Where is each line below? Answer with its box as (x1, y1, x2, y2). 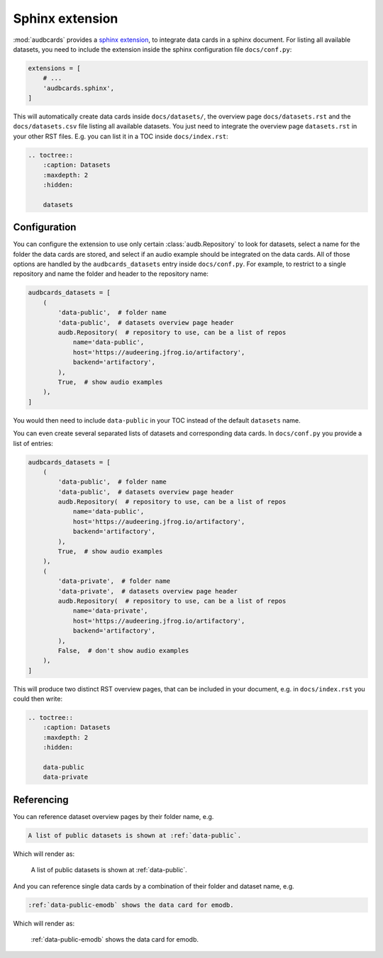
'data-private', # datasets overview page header (57, 587, 238, 595)
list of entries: (13, 439, 53, 447)
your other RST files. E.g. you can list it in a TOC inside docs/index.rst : (13, 132, 228, 140)
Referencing (13, 793, 69, 806)
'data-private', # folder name (57, 577, 170, 585)
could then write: (13, 695, 63, 703)
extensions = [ (28, 64, 81, 72)
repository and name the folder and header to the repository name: (13, 269, 209, 278)
